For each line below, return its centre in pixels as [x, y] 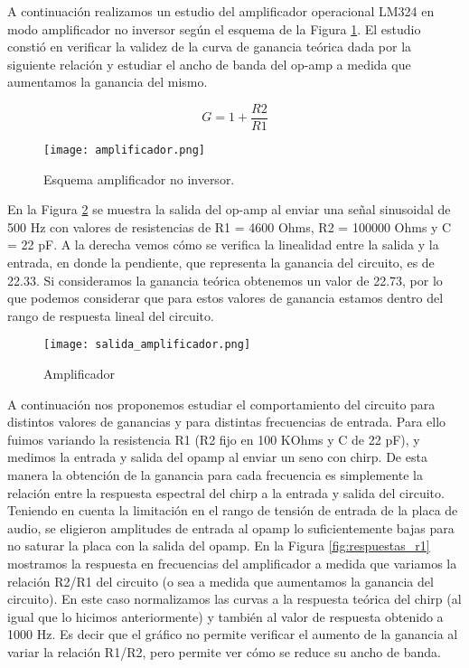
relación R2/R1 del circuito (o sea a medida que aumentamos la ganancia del [220, 581]
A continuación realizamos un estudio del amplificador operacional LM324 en [221, 11]
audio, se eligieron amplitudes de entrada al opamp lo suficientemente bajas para [231, 527]
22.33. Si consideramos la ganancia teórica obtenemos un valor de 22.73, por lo [225, 280]
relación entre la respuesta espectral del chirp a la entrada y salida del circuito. [226, 492]
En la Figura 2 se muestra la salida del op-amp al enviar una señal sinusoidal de [229, 209]
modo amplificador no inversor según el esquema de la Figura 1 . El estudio [214, 28]
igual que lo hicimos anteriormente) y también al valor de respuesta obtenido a [225, 616]
